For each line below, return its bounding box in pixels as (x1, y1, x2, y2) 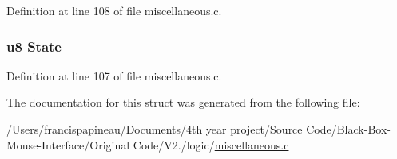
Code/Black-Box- (306, 121, 391, 137)
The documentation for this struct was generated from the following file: (6, 94, 360, 111)
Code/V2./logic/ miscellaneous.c (133, 136, 289, 153)
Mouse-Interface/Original (6, 136, 130, 153)
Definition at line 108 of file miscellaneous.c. (6, 2, 222, 18)
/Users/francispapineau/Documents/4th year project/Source (6, 121, 303, 137)
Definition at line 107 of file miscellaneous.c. (6, 67, 222, 83)
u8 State (6, 36, 62, 56)
